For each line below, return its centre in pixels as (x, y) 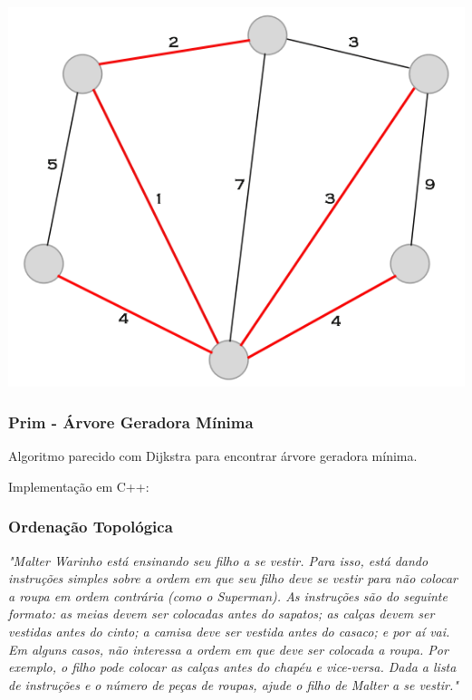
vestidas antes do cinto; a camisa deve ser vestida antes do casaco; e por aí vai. (229, 631)
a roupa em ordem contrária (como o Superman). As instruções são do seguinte (228, 595)
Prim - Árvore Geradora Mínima (131, 422)
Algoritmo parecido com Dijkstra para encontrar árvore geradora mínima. (213, 456)
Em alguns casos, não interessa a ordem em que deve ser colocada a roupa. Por (228, 649)
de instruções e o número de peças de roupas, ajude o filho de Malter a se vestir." (233, 684)
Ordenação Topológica (91, 527)
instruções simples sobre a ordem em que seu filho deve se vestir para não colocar (233, 578)
